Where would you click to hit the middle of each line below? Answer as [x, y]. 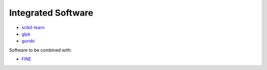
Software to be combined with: [41, 50]
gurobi [28, 41]
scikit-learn [33, 27]
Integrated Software [51, 13]
